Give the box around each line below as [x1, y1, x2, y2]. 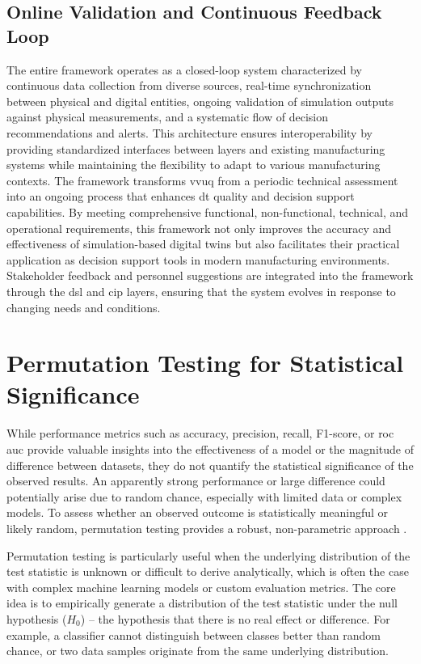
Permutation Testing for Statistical [6, 346, 404, 379]
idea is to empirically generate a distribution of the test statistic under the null [6, 594, 398, 611]
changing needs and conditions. [6, 298, 161, 315]
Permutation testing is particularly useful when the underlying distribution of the [6, 547, 410, 564]
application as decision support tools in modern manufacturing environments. [6, 251, 390, 268]
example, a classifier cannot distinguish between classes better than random [6, 626, 381, 643]
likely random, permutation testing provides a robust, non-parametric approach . [6, 519, 407, 536]
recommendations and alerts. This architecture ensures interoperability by [6, 124, 373, 141]
